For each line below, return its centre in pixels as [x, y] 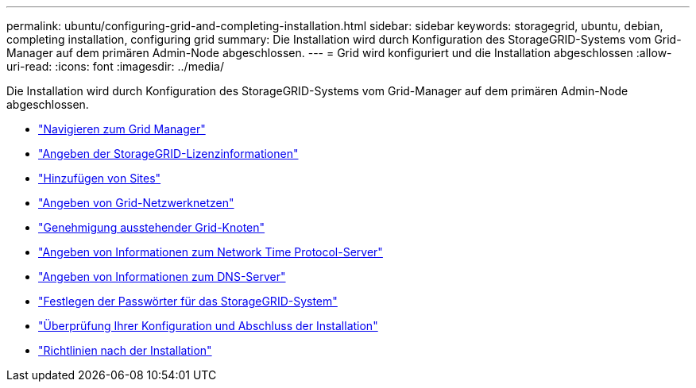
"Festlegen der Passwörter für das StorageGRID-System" [188, 301]
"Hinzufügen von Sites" [100, 178]
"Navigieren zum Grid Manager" [122, 129]
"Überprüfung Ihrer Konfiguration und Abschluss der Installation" [208, 326]
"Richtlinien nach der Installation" [125, 350]
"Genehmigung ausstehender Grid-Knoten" [152, 227]
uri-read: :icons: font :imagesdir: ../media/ [115, 66]
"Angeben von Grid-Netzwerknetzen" [136, 203]
